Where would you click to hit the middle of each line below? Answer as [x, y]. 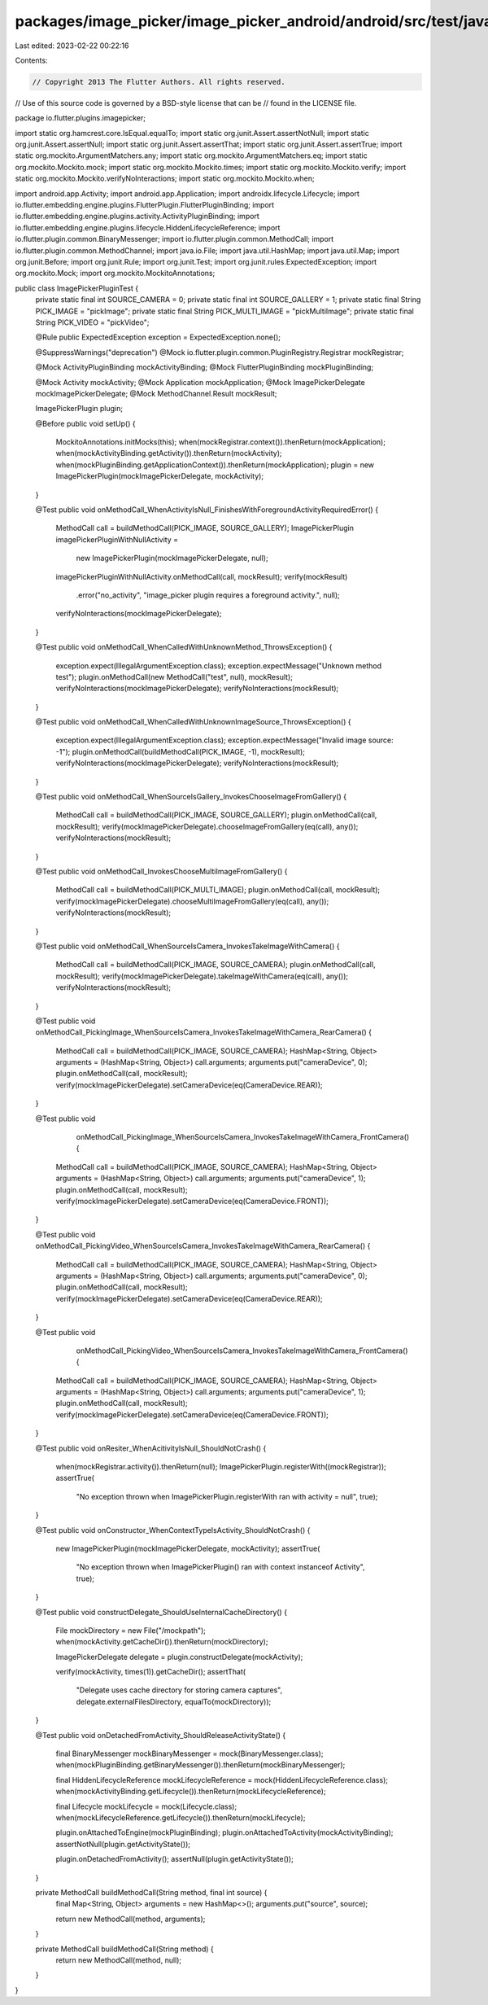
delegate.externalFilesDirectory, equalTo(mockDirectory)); [174, 1701]
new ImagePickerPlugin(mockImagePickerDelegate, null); [172, 558]
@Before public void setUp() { [85, 423]
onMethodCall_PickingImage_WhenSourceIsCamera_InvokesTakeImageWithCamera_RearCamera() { [203, 1032]
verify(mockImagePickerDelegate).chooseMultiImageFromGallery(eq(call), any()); [192, 901]
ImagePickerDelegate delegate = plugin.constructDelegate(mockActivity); [179, 1657]
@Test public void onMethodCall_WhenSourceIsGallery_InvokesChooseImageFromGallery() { [191, 797]
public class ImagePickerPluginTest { [76, 288]
